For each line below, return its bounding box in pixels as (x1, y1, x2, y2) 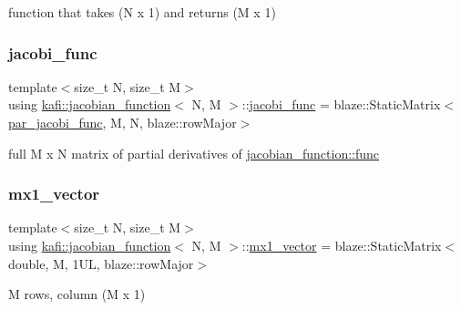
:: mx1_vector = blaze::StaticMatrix (241, 236, 442, 254)
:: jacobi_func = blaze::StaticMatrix (241, 95, 441, 114)
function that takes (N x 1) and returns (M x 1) (8, 3, 276, 21)
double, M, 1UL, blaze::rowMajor (8, 253, 194, 273)
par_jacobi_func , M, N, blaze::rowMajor (8, 113, 237, 131)
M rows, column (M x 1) (8, 284, 146, 304)
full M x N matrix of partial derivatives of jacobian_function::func (8, 143, 380, 162)
